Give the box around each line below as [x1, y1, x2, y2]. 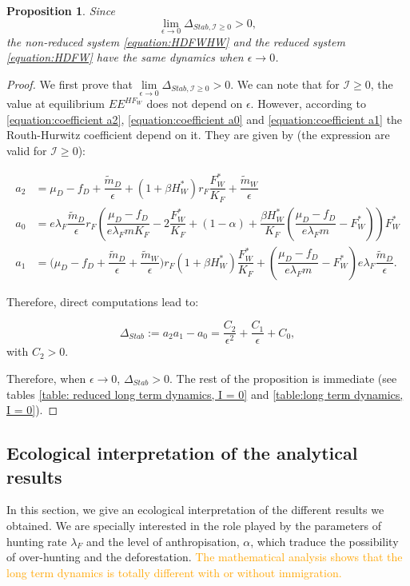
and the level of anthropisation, [86, 532, 240, 549]
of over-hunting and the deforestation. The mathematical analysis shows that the [6, 548, 403, 565]
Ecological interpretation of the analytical [6, 440, 358, 465]
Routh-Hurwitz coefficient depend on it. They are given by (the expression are [6, 126, 390, 143]
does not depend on [146, 95, 243, 112]
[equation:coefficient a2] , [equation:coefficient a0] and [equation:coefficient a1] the [6, 110, 403, 127]
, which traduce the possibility [250, 532, 399, 549]
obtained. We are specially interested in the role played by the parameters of [6, 516, 382, 533]
